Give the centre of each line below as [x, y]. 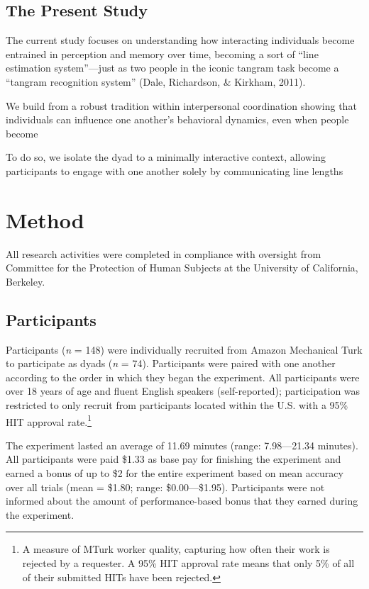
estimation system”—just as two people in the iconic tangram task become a [172, 68]
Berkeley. [26, 281]
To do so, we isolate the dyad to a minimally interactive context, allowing [166, 157]
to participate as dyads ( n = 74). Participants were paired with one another [171, 363]
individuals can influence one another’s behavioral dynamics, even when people [177, 119]
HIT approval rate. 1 [49, 420]
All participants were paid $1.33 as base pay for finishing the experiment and [174, 459]
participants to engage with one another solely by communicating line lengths [175, 170]
